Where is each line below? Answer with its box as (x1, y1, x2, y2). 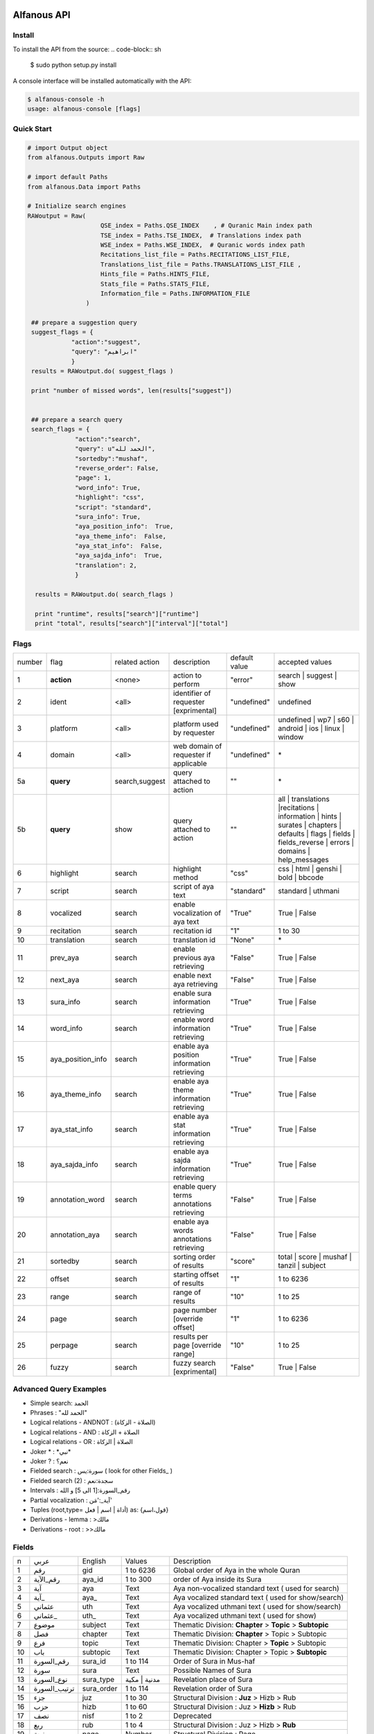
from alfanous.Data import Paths (27, 182, 141, 191)
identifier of (173, 688, 211, 698)
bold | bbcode (278, 873, 324, 882)
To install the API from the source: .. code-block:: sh (12, 45, 162, 53)
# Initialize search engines (27, 202, 127, 210)
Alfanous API (12, 9, 71, 21)
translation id (173, 935, 216, 945)
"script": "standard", (75, 503, 152, 511)
